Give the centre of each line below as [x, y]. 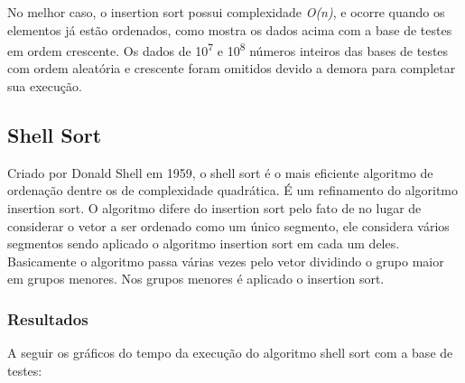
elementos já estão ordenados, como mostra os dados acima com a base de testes [230, 29]
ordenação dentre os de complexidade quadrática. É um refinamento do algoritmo [233, 190]
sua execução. [45, 86]
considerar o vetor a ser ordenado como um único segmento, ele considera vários [228, 225]
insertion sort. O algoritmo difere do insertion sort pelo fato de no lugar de [214, 208]
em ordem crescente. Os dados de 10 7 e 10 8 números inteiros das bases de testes [228, 49]
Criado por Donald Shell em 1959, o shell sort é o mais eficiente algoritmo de [220, 172]
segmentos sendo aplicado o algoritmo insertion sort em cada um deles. [204, 243]
